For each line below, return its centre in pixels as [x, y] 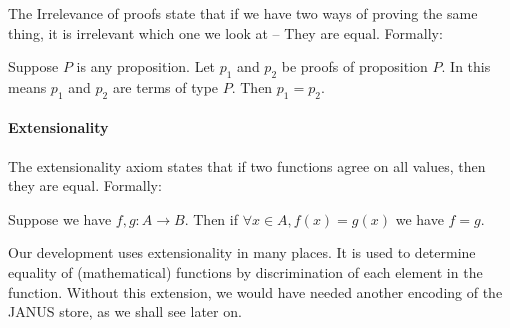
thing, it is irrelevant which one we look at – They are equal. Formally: [225, 32]
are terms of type [165, 86]
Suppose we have [60, 218]
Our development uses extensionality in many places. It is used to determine [242, 252]
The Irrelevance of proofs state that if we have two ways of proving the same [243, 13]
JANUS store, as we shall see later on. [125, 311]
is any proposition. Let [146, 66]
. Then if [211, 218]
